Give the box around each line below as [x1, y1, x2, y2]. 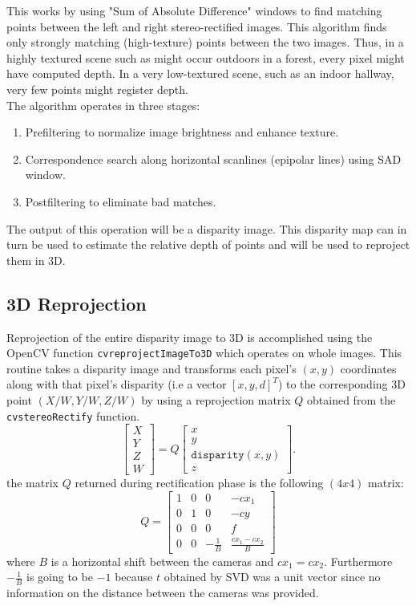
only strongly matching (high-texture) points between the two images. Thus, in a [6, 34, 404, 51]
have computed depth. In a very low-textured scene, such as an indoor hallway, [6, 65, 394, 82]
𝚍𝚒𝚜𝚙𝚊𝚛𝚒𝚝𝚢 [191, 449, 244, 462]
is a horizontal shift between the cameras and [50, 552, 274, 569]
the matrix [6, 474, 59, 491]
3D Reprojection [6, 291, 147, 315]
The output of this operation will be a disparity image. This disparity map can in [6, 220, 407, 237]
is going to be [26, 568, 93, 585]
